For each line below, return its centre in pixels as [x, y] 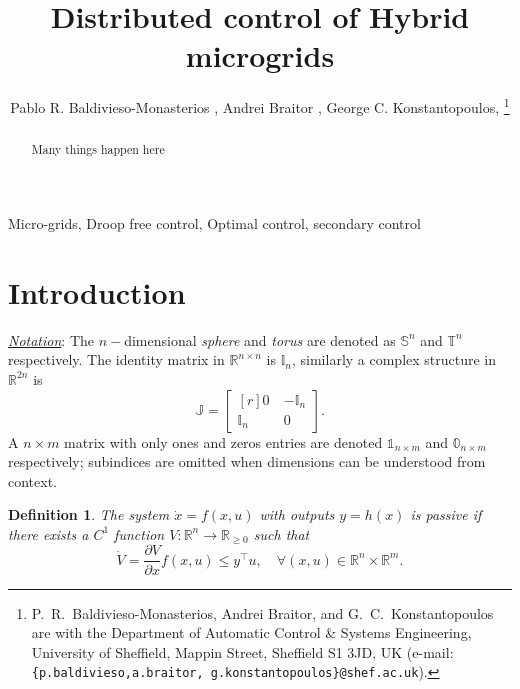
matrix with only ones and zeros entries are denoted [223, 441]
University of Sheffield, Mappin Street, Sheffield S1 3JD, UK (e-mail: [242, 651]
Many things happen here [98, 149]
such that [281, 533]
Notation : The [51, 339]
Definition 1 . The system [89, 514]
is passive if [446, 514]
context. [32, 480]
